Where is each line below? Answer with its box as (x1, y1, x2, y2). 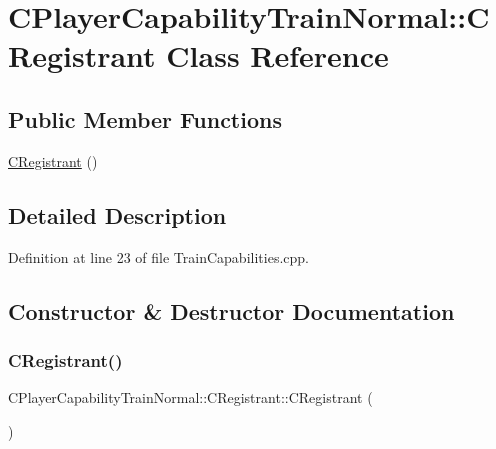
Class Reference (166, 35, 389, 76)
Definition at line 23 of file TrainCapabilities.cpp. (8, 246, 309, 267)
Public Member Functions (8, 103, 282, 134)
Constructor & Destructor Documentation (8, 295, 455, 326)
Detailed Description (8, 199, 227, 230)
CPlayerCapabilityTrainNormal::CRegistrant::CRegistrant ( (8, 387, 373, 408)
